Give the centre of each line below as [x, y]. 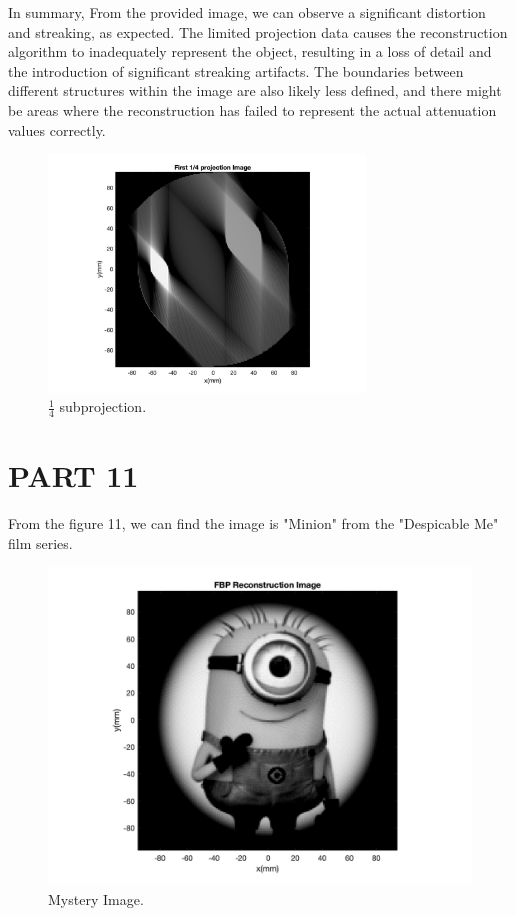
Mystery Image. [96, 898]
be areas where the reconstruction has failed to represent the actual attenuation [252, 109]
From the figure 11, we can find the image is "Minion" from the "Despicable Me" [253, 523]
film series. [40, 542]
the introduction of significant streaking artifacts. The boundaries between [236, 70]
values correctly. [57, 129]
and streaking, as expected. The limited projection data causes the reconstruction [258, 31]
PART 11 [73, 475]
